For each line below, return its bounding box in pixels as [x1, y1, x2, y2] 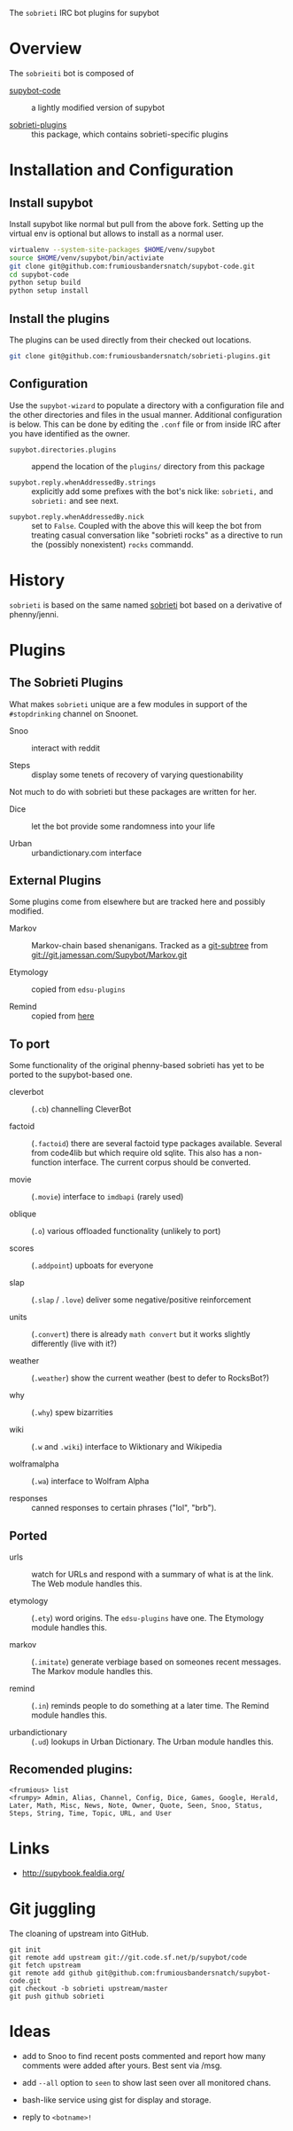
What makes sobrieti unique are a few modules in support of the [9, 698, 248, 709]
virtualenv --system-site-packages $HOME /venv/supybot [9, 245, 216, 254]
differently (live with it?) [31, 1339, 118, 1349]
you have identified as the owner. [9, 428, 131, 438]
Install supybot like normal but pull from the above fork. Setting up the [9, 218, 264, 229]
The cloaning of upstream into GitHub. [9, 1928, 149, 1938]
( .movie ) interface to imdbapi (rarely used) [31, 1191, 184, 1202]
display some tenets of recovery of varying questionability [31, 769, 243, 780]
